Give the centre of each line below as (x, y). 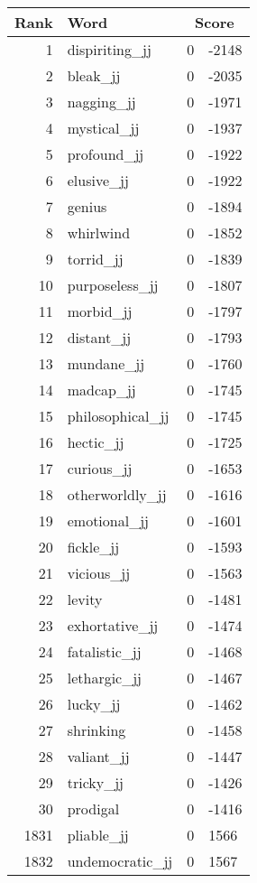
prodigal (93, 809)
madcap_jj (101, 390)
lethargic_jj (104, 678)
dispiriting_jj (109, 49)
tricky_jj (95, 782)
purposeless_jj (113, 285)
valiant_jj (98, 756)
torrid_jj (95, 259)
